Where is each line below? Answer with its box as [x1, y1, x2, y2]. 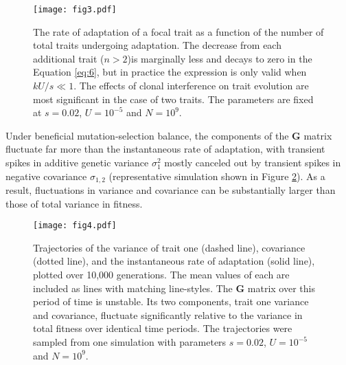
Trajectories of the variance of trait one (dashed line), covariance [33, 240, 305, 254]
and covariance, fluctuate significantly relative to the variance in [33, 307, 303, 322]
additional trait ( [33, 51, 104, 65]
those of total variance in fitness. [5, 196, 143, 210]
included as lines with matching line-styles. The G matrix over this [33, 280, 315, 295]
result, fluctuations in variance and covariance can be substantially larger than [5, 183, 336, 197]
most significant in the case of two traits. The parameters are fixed [33, 91, 314, 106]
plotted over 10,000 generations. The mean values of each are [33, 267, 290, 282]
